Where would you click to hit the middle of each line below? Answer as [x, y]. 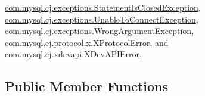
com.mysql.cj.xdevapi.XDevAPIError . [73, 54]
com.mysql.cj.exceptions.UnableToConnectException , [102, 19]
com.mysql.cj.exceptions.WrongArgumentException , [100, 31]
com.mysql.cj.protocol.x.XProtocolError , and [87, 42]
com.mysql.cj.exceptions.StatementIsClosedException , [103, 7]
